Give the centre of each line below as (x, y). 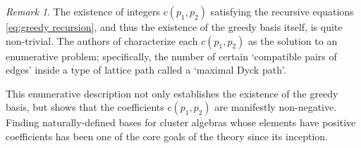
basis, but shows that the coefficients (85, 107)
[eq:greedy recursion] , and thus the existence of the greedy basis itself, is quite (174, 27)
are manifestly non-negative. (276, 107)
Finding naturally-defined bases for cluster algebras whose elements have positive (181, 122)
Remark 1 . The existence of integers (83, 11)
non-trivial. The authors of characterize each (102, 40)
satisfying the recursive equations (282, 11)
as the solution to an (293, 40)
